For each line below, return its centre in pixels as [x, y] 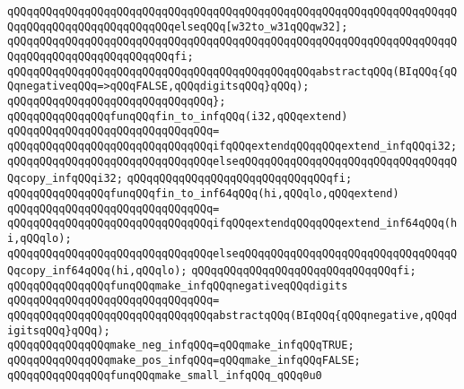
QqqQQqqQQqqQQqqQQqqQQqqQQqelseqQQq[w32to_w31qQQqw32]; [178, 26]
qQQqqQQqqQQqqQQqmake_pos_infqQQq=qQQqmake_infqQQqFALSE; [184, 361]
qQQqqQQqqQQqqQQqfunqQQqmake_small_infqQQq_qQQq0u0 [165, 375]
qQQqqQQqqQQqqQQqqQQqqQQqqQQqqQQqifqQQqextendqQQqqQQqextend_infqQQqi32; [232, 146]
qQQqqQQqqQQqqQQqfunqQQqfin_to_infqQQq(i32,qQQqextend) [178, 116]
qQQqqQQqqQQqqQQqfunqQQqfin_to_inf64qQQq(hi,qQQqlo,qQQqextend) [203, 193]
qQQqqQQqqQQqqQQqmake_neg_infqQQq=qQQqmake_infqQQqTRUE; [181, 346]
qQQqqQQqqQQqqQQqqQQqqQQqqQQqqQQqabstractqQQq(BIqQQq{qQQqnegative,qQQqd [232, 316]
